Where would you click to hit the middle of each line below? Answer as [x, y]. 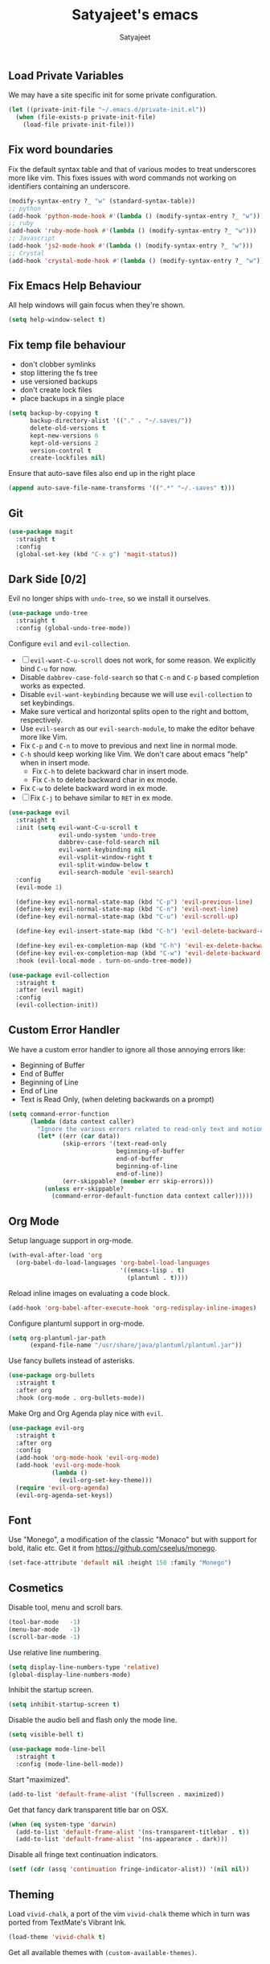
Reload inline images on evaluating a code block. [89, 1293]
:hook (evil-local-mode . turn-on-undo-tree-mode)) [104, 961]
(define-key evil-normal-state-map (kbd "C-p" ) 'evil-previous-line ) [134, 902]
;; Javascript [32, 239]
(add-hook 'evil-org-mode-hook [68, 1466]
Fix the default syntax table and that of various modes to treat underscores [132, 169]
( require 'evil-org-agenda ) [63, 1488]
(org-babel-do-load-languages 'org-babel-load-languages [113, 1263]
